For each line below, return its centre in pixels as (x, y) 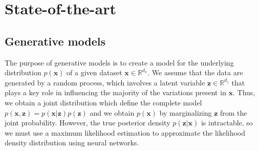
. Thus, (244, 92)
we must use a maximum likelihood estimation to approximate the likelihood (125, 132)
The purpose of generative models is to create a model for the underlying (119, 62)
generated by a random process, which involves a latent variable (105, 82)
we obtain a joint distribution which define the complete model (103, 102)
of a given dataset (94, 72)
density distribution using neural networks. (72, 143)
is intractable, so (227, 123)
